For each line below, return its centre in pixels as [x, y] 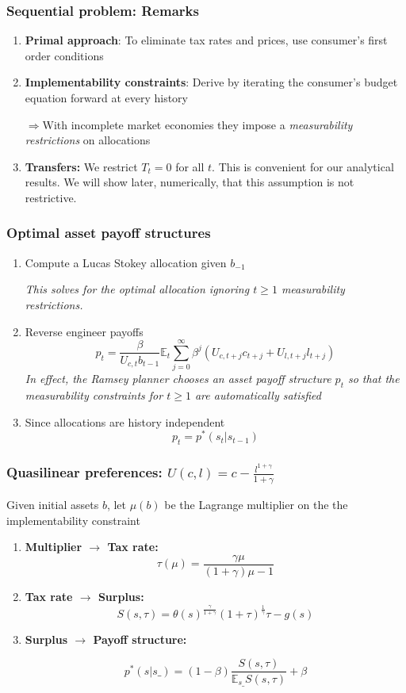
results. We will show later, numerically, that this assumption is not [190, 182]
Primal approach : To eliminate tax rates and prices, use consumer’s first [206, 40]
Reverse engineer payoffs [84, 331]
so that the [373, 379]
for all [190, 166]
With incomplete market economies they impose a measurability [197, 124]
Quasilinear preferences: [84, 472]
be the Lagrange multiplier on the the [256, 505]
